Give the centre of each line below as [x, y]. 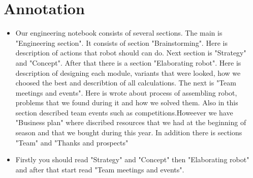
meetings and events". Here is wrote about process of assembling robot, [126, 92]
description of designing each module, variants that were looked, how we [128, 72]
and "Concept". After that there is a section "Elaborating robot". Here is [128, 62]
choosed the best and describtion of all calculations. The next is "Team [126, 83]
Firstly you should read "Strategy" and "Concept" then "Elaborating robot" [132, 159]
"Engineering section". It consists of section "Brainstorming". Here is [121, 42]
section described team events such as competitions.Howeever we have [124, 112]
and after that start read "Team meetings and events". [100, 169]
